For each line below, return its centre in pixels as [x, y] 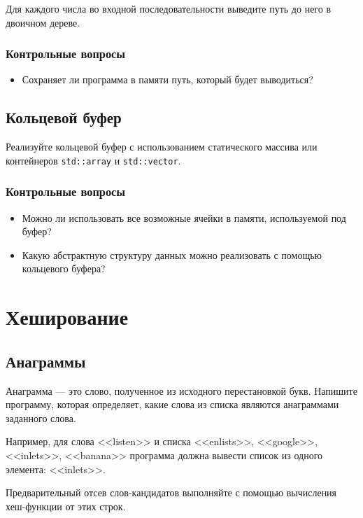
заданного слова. [41, 418]
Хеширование [67, 317]
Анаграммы [46, 361]
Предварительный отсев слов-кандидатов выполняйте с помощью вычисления [171, 492]
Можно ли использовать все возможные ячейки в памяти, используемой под [184, 217]
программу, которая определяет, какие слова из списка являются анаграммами [172, 404]
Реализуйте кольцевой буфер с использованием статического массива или [162, 147]
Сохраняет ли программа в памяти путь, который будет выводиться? [168, 79]
